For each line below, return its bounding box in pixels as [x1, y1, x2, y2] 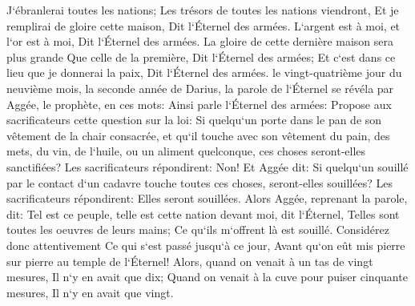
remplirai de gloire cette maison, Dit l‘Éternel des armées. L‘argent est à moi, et [6, 17, 401, 34]
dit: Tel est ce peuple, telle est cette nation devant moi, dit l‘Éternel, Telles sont [6, 205, 400, 222]
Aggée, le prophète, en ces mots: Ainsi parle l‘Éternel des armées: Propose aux [6, 95, 392, 112]
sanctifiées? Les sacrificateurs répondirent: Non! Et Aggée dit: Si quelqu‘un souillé [6, 158, 409, 175]
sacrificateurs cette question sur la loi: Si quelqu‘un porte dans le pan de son [6, 111, 382, 128]
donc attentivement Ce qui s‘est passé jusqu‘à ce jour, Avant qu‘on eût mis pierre [6, 236, 405, 253]
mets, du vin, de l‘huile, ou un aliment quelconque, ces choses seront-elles [6, 143, 366, 159]
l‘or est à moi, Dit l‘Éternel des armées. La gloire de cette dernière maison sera [6, 33, 393, 50]
